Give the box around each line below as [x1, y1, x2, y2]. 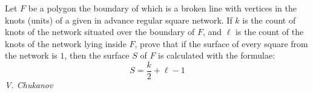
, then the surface [64, 49, 130, 62]
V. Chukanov [5, 79, 53, 91]
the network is [5, 49, 58, 62]
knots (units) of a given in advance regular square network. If [5, 13, 232, 26]
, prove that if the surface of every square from [134, 37, 308, 50]
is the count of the [236, 25, 304, 38]
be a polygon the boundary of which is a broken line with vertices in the [28, 2, 297, 14]
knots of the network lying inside [5, 37, 127, 50]
